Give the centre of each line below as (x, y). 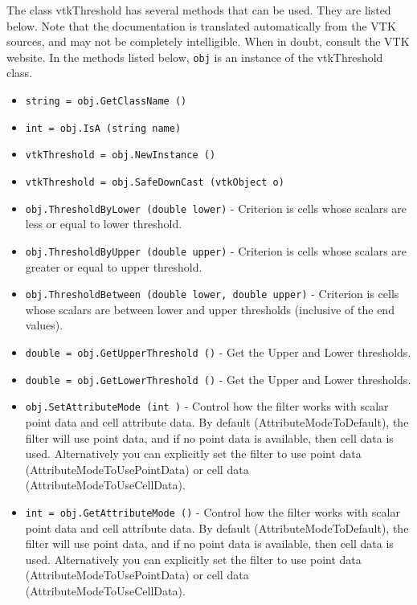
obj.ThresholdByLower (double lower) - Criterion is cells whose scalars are (216, 208)
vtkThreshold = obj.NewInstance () (121, 155)
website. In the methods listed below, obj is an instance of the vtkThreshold (195, 57)
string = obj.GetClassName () (106, 102)
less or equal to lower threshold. (104, 224)
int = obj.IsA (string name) (103, 128)
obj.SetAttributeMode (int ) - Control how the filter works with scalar (207, 406)
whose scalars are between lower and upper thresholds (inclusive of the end (210, 309)
